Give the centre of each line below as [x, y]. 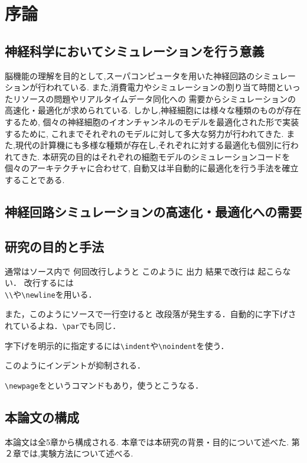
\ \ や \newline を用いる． [51, 294]
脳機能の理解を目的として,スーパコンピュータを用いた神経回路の [130, 75]
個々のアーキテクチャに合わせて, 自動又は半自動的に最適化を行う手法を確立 [152, 168]
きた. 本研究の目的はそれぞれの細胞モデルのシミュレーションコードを [156, 156]
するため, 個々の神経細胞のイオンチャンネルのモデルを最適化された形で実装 [152, 121]
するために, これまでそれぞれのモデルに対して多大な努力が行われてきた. [144, 133]
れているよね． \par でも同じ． [63, 325]
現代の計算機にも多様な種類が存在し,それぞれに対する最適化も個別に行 [153, 145]
